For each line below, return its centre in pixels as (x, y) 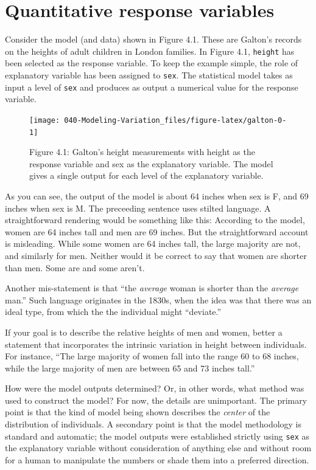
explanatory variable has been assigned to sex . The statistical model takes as (149, 74)
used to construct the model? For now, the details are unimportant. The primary (156, 400)
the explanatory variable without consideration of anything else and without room (158, 448)
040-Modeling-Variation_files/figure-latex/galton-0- (175, 120)
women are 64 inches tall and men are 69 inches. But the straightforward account (157, 231)
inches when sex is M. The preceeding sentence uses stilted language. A (138, 208)
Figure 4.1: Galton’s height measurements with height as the (142, 152)
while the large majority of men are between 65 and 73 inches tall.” (130, 368)
